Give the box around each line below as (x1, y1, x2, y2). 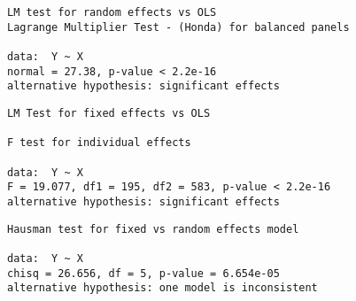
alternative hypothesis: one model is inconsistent (7, 282, 318, 295)
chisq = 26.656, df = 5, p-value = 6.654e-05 (7, 266, 280, 280)
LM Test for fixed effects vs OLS (7, 106, 211, 120)
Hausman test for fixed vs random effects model (7, 222, 299, 235)
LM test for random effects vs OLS (7, 6, 217, 19)
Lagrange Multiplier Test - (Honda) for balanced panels (7, 20, 350, 34)
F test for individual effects (7, 136, 191, 150)
